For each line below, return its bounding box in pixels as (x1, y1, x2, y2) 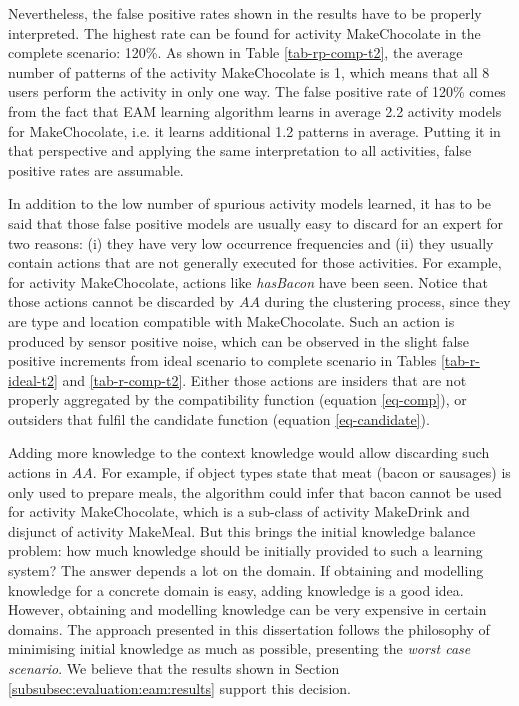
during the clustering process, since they (264, 291, 511, 312)
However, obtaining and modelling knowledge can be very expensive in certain (8, 599, 487, 620)
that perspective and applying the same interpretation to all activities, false (8, 140, 472, 161)
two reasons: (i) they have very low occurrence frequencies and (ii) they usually (8, 232, 494, 253)
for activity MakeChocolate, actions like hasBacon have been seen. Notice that (8, 271, 488, 292)
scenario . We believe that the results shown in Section (8, 658, 340, 678)
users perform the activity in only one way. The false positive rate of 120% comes (8, 81, 506, 102)
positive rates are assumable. (8, 159, 184, 180)
